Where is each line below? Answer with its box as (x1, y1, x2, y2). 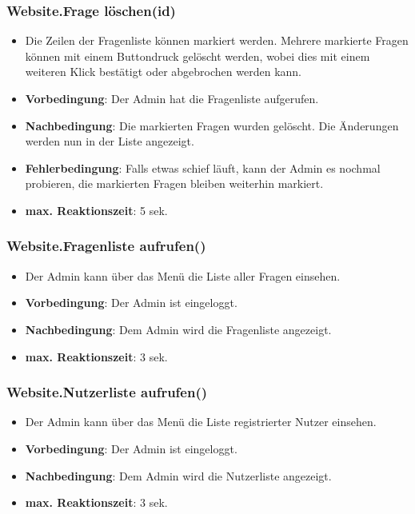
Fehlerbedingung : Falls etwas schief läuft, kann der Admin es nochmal (25, 159, 381, 176)
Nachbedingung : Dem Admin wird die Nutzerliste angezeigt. (25, 467, 332, 484)
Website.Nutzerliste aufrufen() (6, 382, 208, 402)
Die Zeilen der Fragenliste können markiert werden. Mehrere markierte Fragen (25, 32, 409, 49)
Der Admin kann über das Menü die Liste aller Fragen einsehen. (25, 267, 341, 284)
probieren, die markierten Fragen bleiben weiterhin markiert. (25, 175, 324, 192)
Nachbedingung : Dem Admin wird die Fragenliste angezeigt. (25, 321, 332, 337)
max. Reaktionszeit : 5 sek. (25, 201, 168, 218)
